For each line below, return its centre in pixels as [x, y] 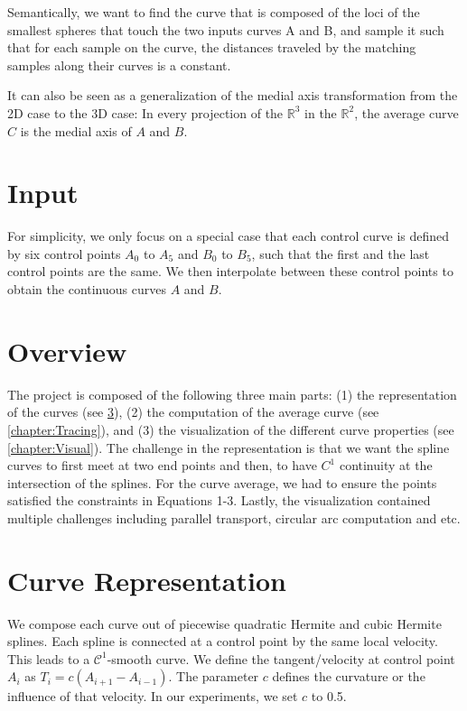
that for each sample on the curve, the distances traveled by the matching [212, 47]
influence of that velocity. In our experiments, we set [153, 696]
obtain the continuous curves [87, 289]
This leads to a [49, 658]
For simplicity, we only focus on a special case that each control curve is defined [229, 236]
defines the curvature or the [349, 676]
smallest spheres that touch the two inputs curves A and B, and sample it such [226, 29]
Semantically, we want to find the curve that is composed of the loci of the [214, 12]
